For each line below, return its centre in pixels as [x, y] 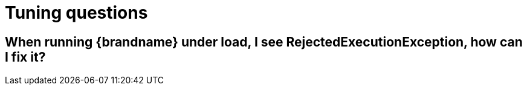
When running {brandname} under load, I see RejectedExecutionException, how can [264, 42]
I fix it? [25, 57]
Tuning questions [76, 13]
